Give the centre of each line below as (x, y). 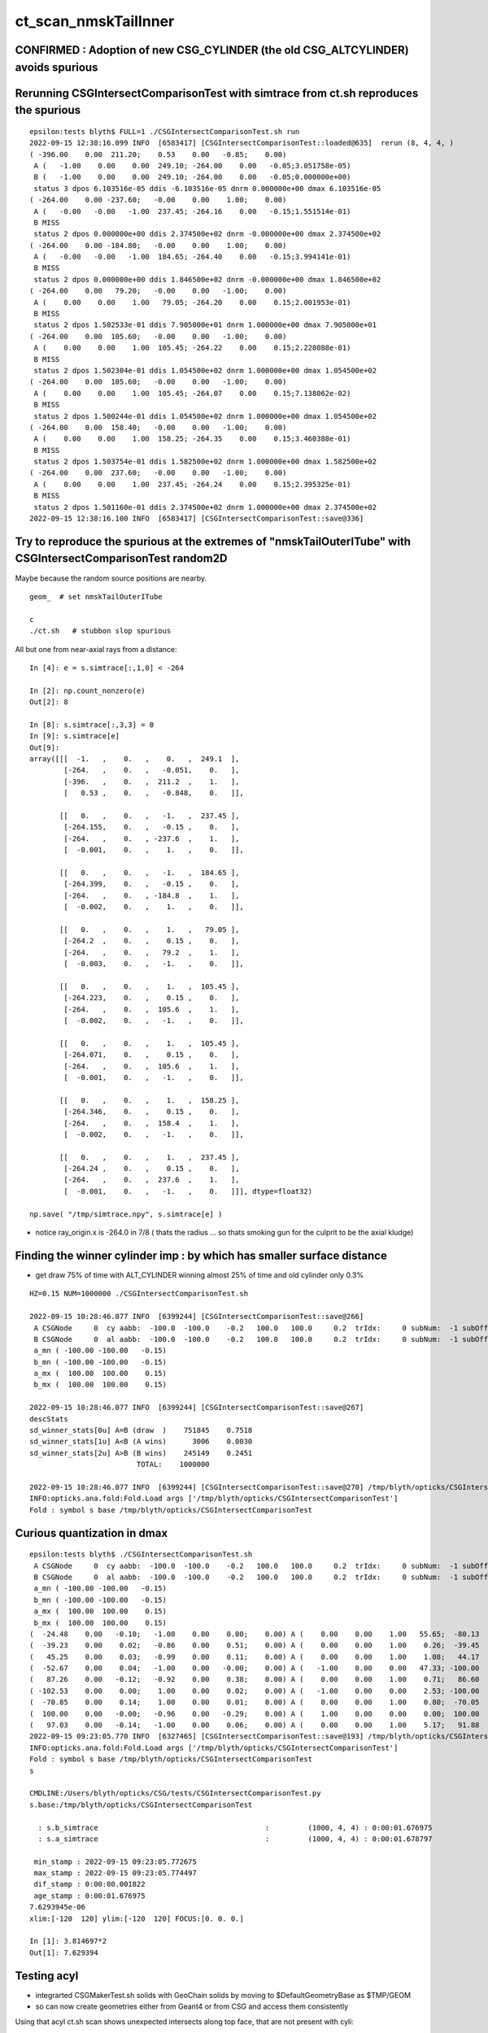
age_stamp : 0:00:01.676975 (89, 1896)
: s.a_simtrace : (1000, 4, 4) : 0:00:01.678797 (235, 1839)
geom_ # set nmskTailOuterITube (96, 596)
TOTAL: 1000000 (173, 1465)
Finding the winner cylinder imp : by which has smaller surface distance (201, 1255)
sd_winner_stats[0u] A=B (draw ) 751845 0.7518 (141, 1430)
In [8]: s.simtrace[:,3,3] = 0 (92, 725)
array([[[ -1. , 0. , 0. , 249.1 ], (135, 759)
